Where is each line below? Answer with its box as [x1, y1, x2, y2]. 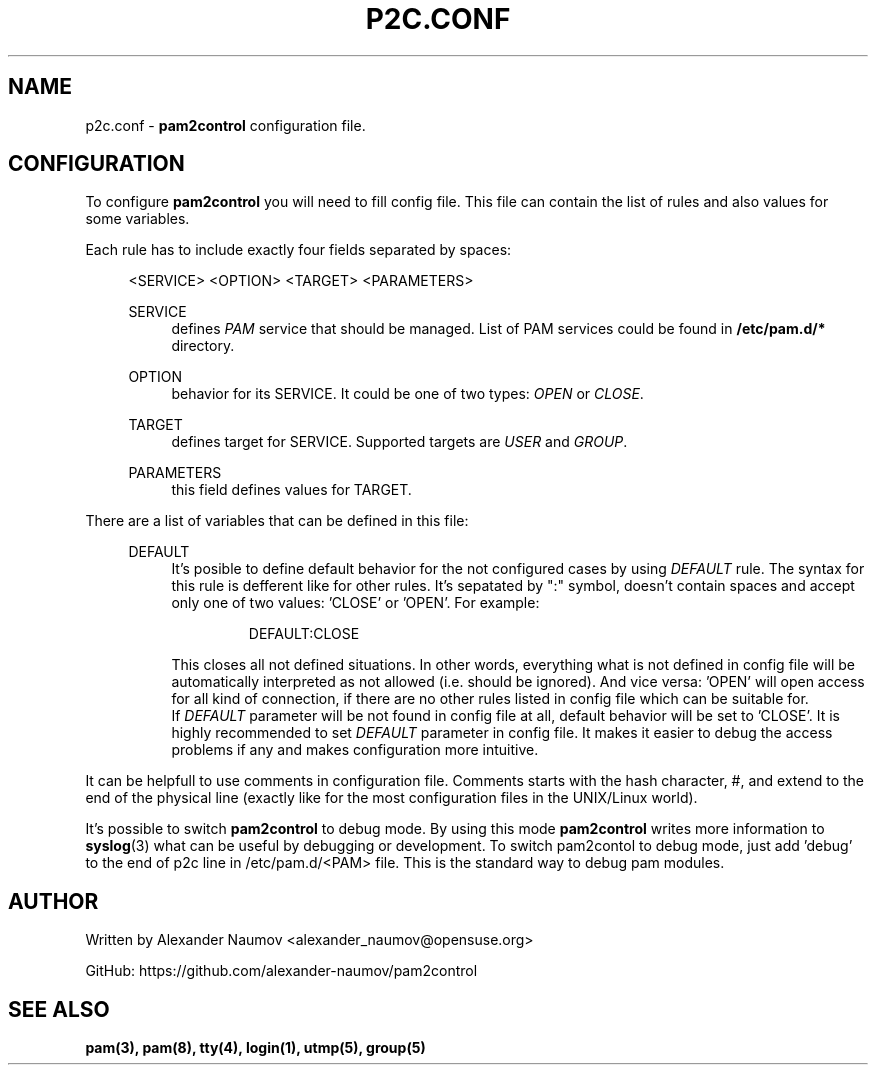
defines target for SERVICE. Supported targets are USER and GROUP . [171, 433, 628, 451]
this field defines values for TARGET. [171, 481, 412, 499]
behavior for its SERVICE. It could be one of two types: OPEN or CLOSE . [171, 385, 644, 403]
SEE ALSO [8, 996, 110, 1022]
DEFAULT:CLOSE [248, 625, 360, 643]
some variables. [85, 210, 190, 228]
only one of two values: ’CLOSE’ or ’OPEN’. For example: [171, 594, 540, 612]
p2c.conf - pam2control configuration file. [85, 116, 366, 134]
